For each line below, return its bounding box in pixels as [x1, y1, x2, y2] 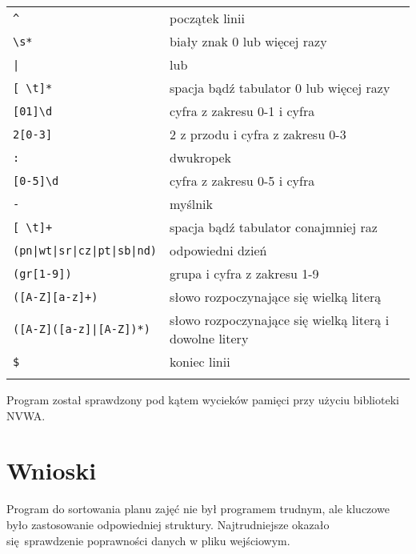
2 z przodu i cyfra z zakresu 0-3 [170, 125, 346, 143]
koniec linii [170, 352, 230, 371]
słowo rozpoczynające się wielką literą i [170, 311, 390, 329]
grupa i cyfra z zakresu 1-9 [170, 264, 319, 283]
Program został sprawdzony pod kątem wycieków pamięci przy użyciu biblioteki [6, 391, 399, 407]
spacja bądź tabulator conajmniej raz [170, 218, 378, 236]
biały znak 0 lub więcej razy [170, 32, 327, 50]
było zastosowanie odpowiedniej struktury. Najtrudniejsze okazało [6, 516, 330, 532]
